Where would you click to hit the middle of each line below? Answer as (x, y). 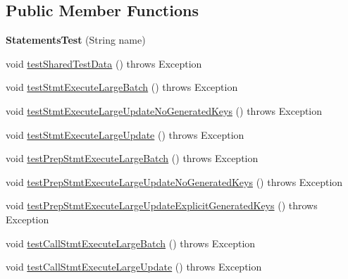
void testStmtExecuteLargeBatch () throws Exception (122, 87)
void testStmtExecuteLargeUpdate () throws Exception (125, 134)
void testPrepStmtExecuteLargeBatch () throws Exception (132, 158)
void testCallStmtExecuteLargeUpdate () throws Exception (134, 267)
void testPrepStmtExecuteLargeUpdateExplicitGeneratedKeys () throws (162, 205)
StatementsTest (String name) (76, 40)
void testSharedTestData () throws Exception (104, 63)
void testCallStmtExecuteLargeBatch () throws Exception (131, 243)
